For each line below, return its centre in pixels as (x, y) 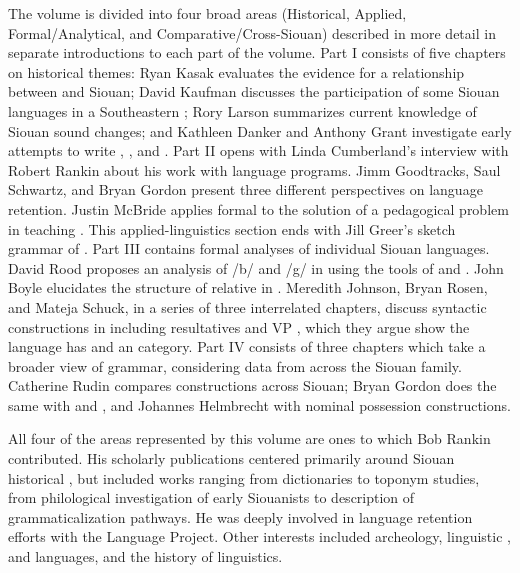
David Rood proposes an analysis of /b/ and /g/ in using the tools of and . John (256, 267)
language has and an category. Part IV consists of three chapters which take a (247, 346)
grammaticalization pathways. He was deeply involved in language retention (240, 516)
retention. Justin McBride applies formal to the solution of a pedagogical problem (258, 208)
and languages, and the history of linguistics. (145, 556)
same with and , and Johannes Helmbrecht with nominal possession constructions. (259, 404)
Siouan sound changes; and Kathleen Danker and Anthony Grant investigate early (260, 130)
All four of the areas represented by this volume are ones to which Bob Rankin (249, 438)
